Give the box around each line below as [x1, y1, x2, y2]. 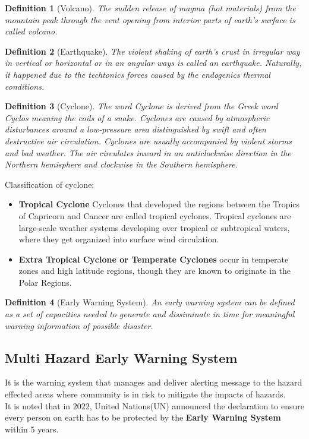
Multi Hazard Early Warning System [5, 348, 238, 367]
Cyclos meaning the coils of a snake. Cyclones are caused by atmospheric [5, 111, 270, 124]
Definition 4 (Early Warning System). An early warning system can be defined [5, 296, 295, 308]
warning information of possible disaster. [5, 319, 153, 331]
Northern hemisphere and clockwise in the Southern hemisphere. [5, 158, 238, 170]
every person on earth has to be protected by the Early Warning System [5, 411, 281, 424]
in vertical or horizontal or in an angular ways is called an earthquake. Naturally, [5, 56, 302, 69]
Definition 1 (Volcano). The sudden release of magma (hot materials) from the [5, 2, 296, 14]
